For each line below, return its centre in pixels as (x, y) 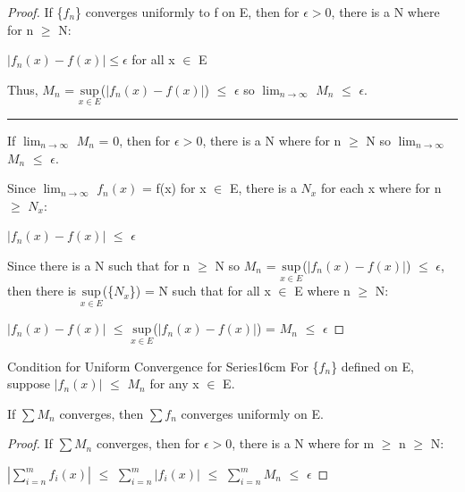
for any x (174, 384)
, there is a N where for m (303, 443)
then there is (42, 291)
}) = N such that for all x (200, 291)
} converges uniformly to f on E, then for (187, 12)
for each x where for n (381, 188)
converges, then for (148, 443)
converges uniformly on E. (252, 413)
